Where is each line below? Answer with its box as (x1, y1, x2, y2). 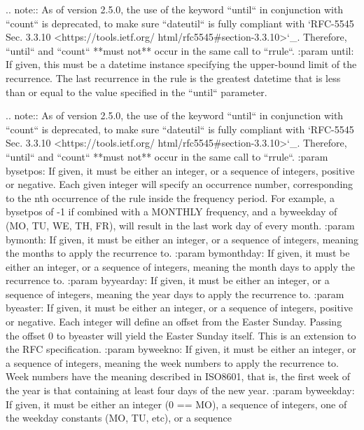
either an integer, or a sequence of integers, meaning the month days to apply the (6, 259, 355, 274)
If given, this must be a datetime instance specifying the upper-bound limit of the (6, 57, 357, 72)
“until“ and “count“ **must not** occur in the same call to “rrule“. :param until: (6, 43, 354, 58)
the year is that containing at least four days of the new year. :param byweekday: (6, 383, 355, 398)
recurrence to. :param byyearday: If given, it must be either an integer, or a (6, 273, 330, 288)
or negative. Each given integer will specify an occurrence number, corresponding (6, 177, 353, 192)
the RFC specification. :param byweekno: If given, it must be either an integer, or (6, 342, 356, 356)
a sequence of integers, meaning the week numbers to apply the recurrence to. (6, 355, 339, 370)
